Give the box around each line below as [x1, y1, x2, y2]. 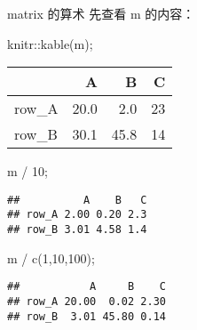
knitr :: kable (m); [7, 34, 93, 52]
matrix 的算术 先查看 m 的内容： [7, 4, 195, 22]
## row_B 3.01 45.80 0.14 [7, 310, 166, 323]
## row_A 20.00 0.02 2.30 [7, 295, 166, 308]
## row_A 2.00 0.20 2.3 [7, 208, 147, 221]
